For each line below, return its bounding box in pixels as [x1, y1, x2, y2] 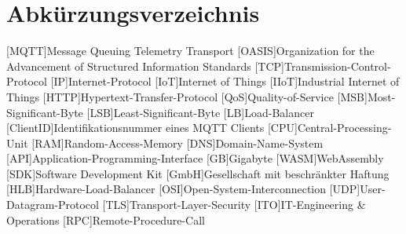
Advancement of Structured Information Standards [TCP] [6, 57, 284, 74]
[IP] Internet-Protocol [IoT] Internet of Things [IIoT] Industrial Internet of [50, 73, 400, 90]
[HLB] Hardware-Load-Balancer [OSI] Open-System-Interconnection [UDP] [6, 181, 360, 197]
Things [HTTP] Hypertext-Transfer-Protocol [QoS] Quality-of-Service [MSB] [6, 88, 368, 104]
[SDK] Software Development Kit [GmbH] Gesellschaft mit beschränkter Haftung [6, 165, 390, 181]
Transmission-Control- [283, 57, 391, 74]
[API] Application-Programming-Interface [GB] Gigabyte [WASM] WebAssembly [6, 150, 384, 166]
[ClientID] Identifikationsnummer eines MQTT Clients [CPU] [6, 119, 298, 136]
